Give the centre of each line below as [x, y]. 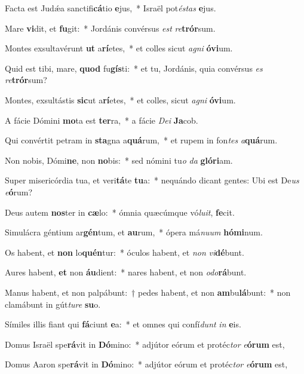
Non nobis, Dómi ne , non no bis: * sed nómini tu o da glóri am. [119, 160]
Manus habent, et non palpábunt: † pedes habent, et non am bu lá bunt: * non [148, 292]
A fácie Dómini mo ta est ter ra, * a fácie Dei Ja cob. [102, 120]
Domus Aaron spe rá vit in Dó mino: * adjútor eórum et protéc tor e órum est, [146, 364]
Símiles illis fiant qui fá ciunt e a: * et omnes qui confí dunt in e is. [123, 324]
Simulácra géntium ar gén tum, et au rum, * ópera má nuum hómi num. [134, 232]
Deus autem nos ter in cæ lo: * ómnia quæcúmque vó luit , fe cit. [120, 212]
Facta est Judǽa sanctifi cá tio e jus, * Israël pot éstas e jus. [110, 8]
